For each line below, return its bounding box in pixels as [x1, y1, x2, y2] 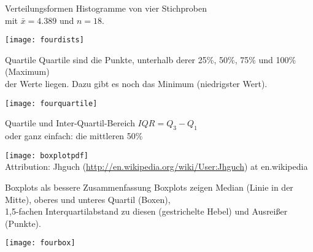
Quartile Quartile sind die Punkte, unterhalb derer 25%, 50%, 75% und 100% [5, 53, 296, 66]
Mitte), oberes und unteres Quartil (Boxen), [5, 193, 171, 205]
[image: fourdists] [5, 36, 84, 45]
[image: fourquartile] [5, 99, 98, 108]
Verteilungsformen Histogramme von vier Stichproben [5, 2, 207, 14]
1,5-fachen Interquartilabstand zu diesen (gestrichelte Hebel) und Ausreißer [5, 205, 288, 218]
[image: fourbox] [5, 239, 75, 248]
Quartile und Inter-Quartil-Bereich [5, 116, 135, 129]
